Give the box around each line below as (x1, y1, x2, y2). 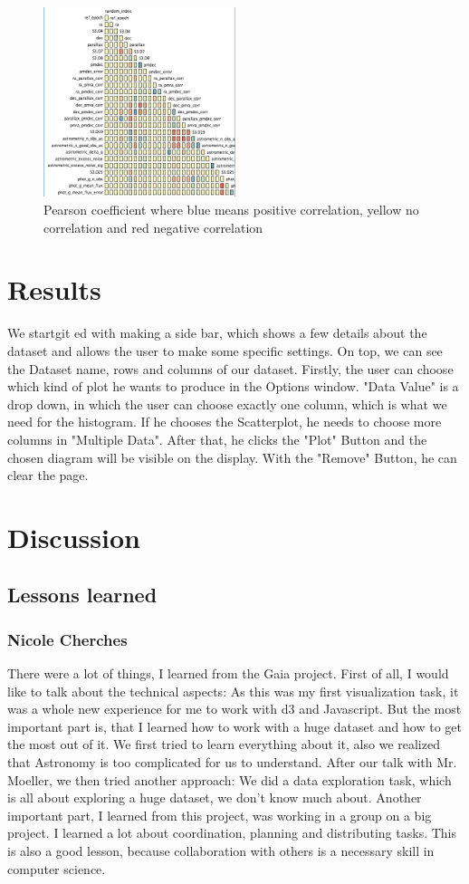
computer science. (7, 859, 106, 878)
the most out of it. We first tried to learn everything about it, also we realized (7, 735, 440, 754)
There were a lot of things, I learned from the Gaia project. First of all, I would (7, 664, 449, 683)
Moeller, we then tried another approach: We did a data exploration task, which (7, 770, 452, 789)
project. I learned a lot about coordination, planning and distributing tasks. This (7, 823, 457, 842)
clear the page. (7, 466, 89, 485)
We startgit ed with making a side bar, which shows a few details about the (7, 323, 427, 342)
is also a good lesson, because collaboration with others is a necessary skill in (7, 841, 435, 860)
